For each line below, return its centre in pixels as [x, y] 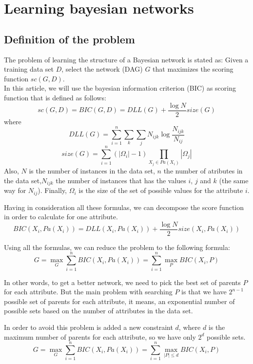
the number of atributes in [203, 171]
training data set [29, 69]
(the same [234, 180]
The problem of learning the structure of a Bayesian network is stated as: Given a [126, 59]
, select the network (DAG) [102, 69]
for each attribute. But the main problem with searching [88, 292]
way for [15, 190]
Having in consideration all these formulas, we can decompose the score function [124, 207]
